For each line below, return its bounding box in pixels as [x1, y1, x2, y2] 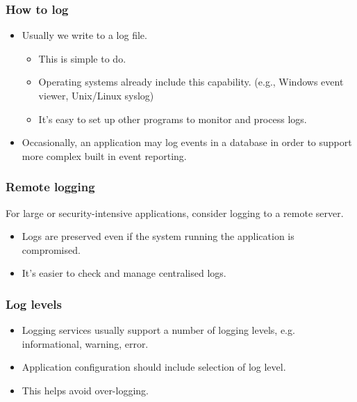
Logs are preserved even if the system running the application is [22, 229, 294, 243]
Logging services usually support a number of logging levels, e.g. [22, 323, 295, 337]
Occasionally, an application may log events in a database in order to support [22, 135, 352, 150]
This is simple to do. [38, 51, 126, 65]
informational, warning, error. [22, 336, 149, 351]
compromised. [22, 242, 81, 257]
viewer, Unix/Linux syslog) [38, 88, 154, 102]
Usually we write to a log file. [22, 28, 147, 42]
